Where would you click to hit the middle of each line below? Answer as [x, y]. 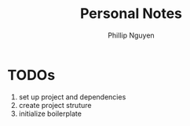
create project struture [55, 105]
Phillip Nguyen [131, 35]
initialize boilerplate [50, 113]
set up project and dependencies [72, 97]
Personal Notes [131, 14]
